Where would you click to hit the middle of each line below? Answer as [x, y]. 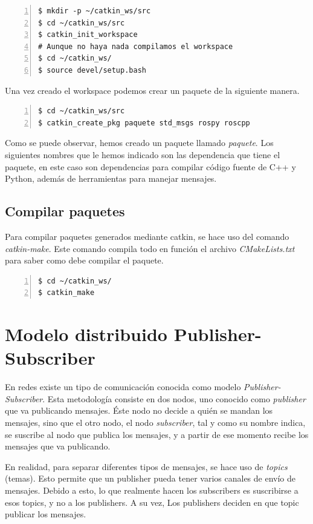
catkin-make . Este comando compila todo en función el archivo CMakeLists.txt [150, 248]
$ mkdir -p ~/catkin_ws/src [95, 11]
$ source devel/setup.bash [92, 70]
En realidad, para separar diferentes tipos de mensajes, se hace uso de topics [146, 466]
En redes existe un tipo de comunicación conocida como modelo [123, 387]
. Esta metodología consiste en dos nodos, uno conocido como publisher [174, 398]
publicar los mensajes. [46, 514]
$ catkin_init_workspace [88, 35]
